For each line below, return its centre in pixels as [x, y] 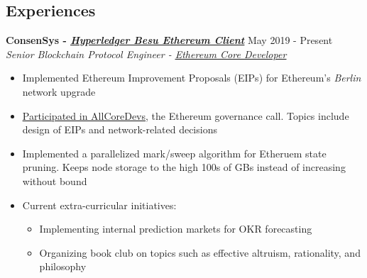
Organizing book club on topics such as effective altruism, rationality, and [200, 252]
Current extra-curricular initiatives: [99, 205]
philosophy [63, 266]
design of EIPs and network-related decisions [120, 129]
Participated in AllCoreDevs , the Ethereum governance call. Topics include [186, 115]
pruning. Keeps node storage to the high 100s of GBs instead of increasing [184, 167]
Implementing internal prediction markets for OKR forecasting [176, 229]
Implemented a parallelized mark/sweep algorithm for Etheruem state [174, 153]
